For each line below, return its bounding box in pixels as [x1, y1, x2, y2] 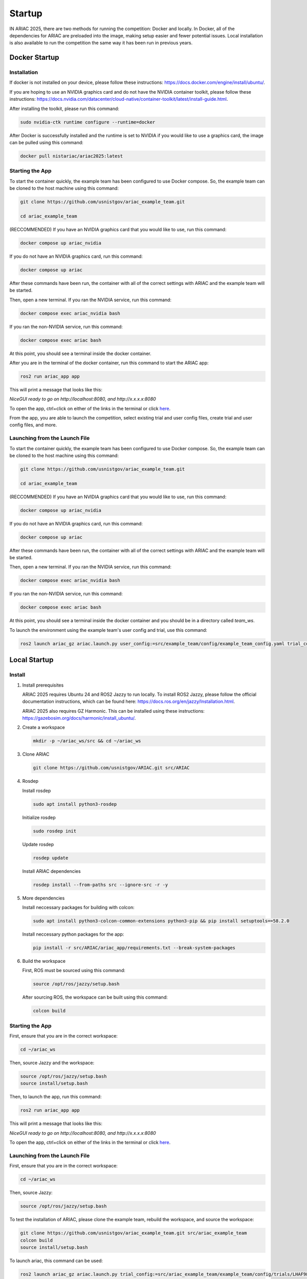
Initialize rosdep [22, 814, 56, 821]
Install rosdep [22, 787, 51, 793]
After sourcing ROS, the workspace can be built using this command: [22, 994, 168, 1000]
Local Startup [9, 655, 54, 665]
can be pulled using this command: [9, 140, 84, 146]
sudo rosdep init [33, 828, 77, 834]
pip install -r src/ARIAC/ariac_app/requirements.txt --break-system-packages [33, 945, 235, 951]
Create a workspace [22, 724, 65, 731]
